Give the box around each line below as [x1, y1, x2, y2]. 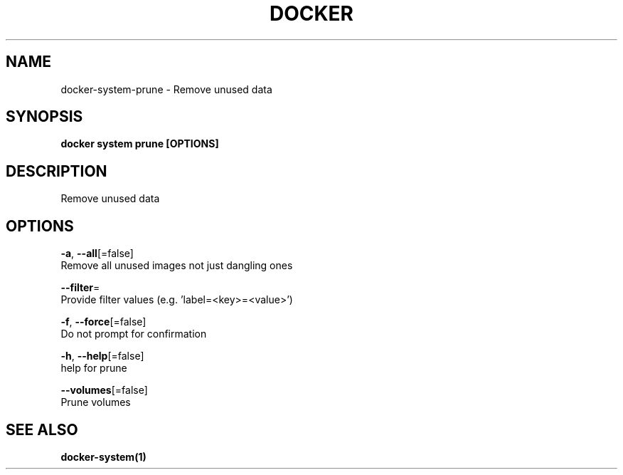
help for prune [60, 362, 127, 375]
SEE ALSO [6, 420, 78, 439]
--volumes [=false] [60, 384, 148, 397]
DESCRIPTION [6, 162, 107, 180]
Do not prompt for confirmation [60, 328, 207, 340]
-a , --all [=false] [60, 247, 134, 260]
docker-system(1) [60, 450, 147, 463]
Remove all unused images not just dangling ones [60, 259, 293, 272]
